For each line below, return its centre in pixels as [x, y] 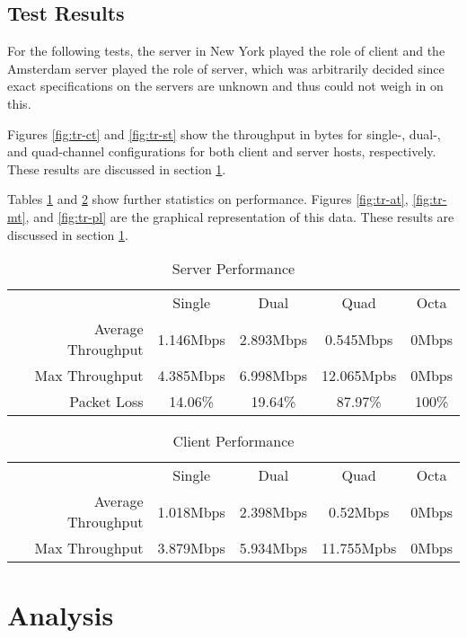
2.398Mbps [273, 511]
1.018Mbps [191, 511]
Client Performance [233, 441]
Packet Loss [106, 402]
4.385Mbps [191, 376]
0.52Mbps [359, 511]
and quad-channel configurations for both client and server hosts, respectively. [222, 151]
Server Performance [233, 269]
